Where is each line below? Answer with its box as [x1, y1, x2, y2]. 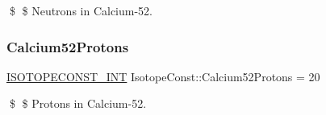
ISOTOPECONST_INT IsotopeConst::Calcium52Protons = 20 [6, 68, 320, 84]
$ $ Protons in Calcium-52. [9, 95, 147, 112]
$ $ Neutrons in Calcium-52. [9, 2, 153, 18]
